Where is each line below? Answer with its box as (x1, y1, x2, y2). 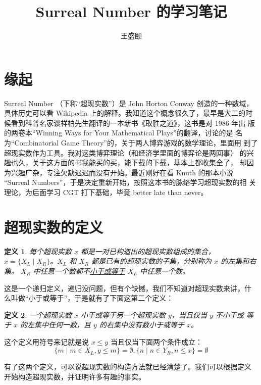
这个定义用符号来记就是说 (4, 336, 89, 347)
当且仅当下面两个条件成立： (110, 336, 202, 347)
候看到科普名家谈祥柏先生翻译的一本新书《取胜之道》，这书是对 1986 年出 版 (4, 117, 255, 128)
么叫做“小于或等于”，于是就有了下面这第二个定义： (4, 293, 174, 303)
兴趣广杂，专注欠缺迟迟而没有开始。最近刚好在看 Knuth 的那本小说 (11, 167, 234, 177)
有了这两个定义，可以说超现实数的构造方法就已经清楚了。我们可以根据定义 (4, 361, 251, 372)
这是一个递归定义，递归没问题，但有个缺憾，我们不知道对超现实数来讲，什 (4, 282, 251, 293)
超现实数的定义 (4, 216, 103, 237)
